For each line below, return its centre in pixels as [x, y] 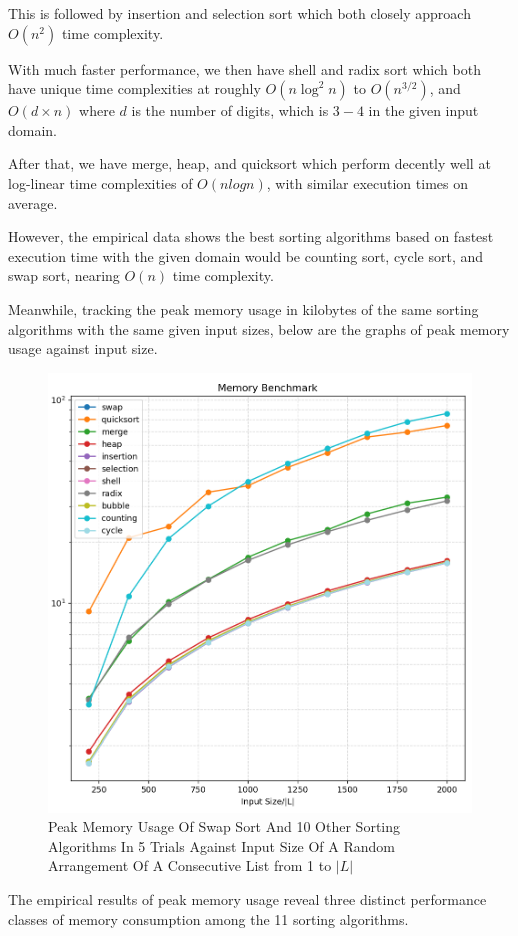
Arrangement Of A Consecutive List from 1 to [190, 865]
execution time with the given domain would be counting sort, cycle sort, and [246, 255]
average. [33, 202]
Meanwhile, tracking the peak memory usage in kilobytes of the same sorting [243, 308]
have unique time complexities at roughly [134, 88]
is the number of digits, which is [230, 110]
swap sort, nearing [64, 275]
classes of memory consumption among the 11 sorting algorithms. [208, 918]
